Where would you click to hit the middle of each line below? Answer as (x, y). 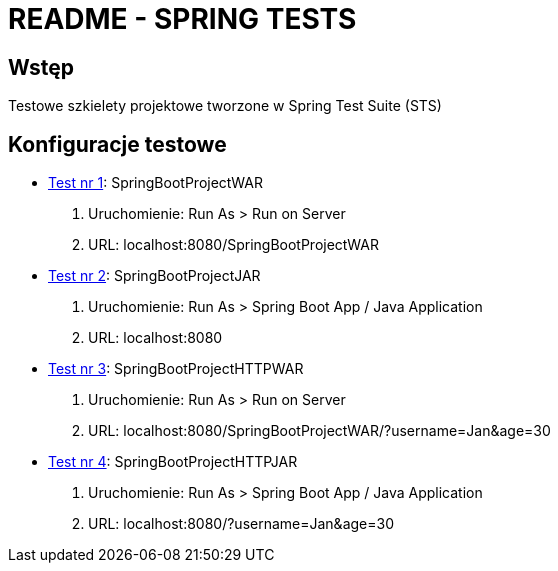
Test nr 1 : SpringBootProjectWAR (155, 183)
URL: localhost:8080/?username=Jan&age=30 (241, 524)
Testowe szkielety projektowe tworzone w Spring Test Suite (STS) (225, 106)
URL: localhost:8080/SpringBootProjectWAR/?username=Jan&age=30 (319, 431)
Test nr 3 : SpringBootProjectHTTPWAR (176, 369)
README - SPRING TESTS (182, 19)
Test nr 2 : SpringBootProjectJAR (154, 276)
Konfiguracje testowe (117, 144)
